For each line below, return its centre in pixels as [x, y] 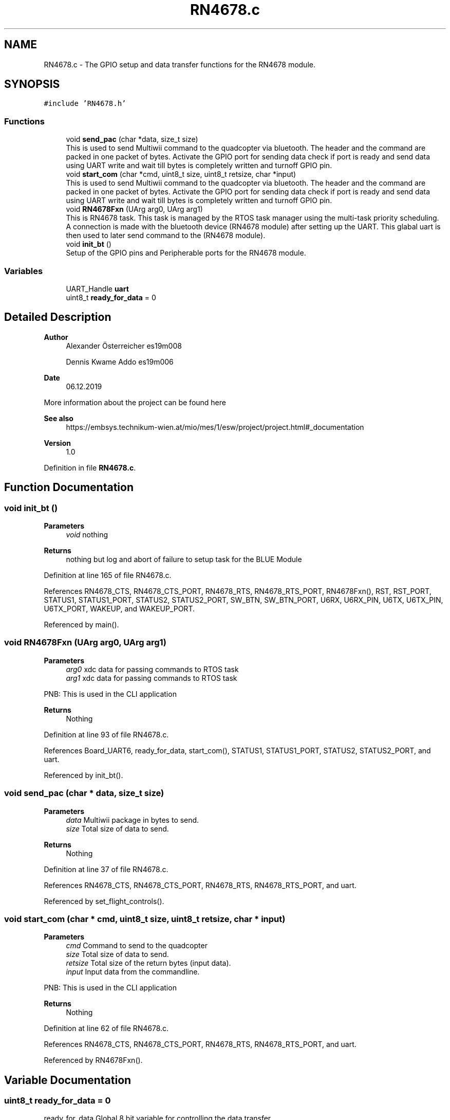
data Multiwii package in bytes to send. [133, 820]
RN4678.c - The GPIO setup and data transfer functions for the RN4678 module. [180, 64]
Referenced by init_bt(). [83, 775]
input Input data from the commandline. [133, 972]
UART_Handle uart [97, 288]
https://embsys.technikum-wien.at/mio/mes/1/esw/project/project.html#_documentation [215, 427]
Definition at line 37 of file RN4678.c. [106, 869]
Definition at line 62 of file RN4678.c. [106, 1028]
